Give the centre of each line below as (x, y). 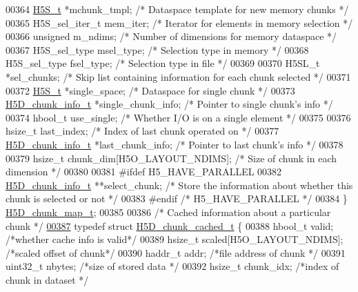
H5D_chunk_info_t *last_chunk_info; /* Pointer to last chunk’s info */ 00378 (175, 144)
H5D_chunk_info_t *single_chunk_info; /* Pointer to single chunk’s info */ (169, 104)
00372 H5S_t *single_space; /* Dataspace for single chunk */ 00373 (150, 90)
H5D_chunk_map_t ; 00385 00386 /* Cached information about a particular (168, 212)
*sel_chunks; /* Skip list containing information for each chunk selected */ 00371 (178, 76)
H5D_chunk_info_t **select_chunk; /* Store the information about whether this (179, 185)
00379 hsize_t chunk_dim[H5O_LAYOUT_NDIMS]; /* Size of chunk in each (171, 158)
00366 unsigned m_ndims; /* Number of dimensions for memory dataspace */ (171, 36)
